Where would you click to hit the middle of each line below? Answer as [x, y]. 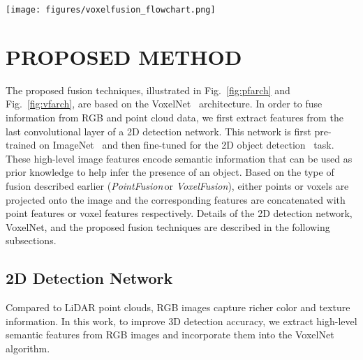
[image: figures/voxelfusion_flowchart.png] [111, 10]
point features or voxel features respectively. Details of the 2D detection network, [179, 213]
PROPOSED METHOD [124, 56]
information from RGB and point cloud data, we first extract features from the [175, 117]
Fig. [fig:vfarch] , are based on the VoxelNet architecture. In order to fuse [164, 104]
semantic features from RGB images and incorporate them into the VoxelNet [170, 335]
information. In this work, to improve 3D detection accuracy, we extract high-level [181, 321]
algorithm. [28, 348]
